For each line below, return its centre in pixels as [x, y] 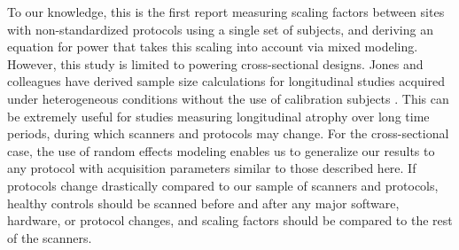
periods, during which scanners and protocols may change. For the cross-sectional [228, 133]
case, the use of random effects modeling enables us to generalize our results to [221, 150]
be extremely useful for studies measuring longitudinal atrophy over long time [218, 116]
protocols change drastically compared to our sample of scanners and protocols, [223, 185]
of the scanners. [50, 237]
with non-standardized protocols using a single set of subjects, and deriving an [220, 29]
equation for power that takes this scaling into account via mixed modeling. [213, 47]
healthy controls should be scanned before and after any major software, [203, 203]
